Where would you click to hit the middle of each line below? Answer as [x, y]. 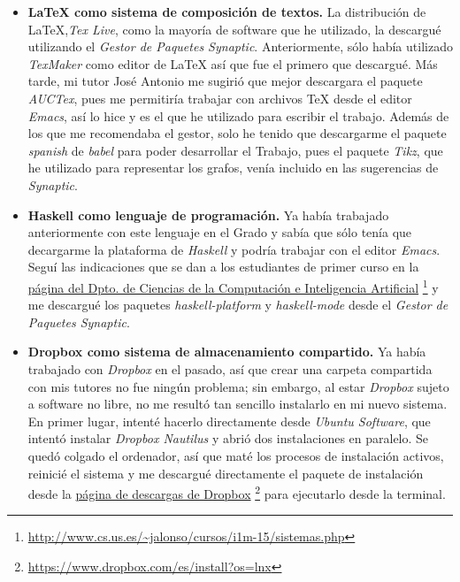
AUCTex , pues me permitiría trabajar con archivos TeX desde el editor [220, 98]
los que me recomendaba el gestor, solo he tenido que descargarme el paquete [237, 133]
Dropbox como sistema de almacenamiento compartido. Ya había [227, 352]
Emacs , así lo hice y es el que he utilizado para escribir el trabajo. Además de [238, 115]
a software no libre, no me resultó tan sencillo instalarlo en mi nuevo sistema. [238, 404]
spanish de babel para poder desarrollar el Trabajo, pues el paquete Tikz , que [235, 150]
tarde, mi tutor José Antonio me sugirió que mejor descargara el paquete [225, 81]
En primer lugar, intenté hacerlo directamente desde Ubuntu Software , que [229, 421]
